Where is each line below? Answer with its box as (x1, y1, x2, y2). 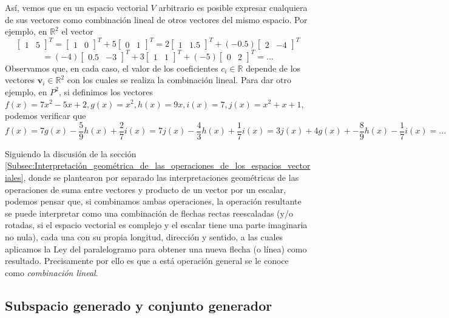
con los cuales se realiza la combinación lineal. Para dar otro (67, 73, 292, 86)
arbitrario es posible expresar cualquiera (158, 1, 308, 13)
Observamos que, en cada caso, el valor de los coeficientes (5, 61, 218, 74)
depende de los (246, 61, 301, 74)
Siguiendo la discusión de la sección (5, 147, 137, 160)
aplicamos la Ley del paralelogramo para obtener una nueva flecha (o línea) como (5, 242, 307, 255)
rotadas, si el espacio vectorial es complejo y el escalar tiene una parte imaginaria (5, 218, 308, 231)
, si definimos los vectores (58, 85, 154, 98)
